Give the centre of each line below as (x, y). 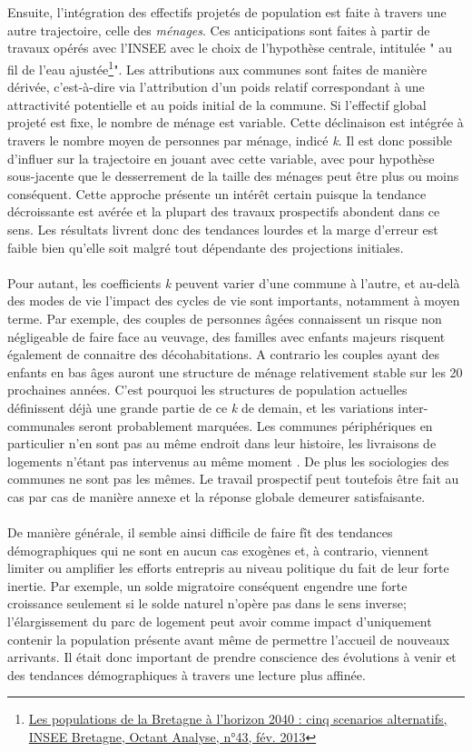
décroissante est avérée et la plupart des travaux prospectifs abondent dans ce (224, 211)
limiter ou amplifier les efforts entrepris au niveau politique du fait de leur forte (228, 568)
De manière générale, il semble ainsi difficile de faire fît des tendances (200, 532)
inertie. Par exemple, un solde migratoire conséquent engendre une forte (207, 585)
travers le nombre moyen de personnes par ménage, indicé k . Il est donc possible (230, 140)
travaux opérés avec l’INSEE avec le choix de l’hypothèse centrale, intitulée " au (230, 48)
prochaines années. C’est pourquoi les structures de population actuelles (207, 390)
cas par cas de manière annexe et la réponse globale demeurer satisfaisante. (216, 496)
